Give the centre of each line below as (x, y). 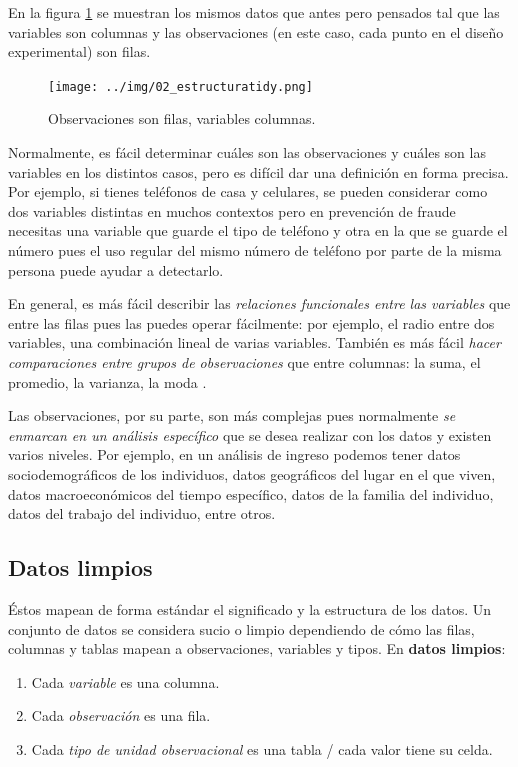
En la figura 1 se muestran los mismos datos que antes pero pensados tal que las (254, 12)
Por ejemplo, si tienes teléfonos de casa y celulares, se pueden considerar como (248, 191)
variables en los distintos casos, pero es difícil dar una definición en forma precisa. (258, 171)
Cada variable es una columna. (125, 681)
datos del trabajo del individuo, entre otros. (142, 513)
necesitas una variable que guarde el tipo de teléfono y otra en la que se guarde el (258, 230)
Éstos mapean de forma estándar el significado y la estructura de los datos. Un (250, 608)
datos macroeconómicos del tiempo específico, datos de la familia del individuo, (251, 493)
